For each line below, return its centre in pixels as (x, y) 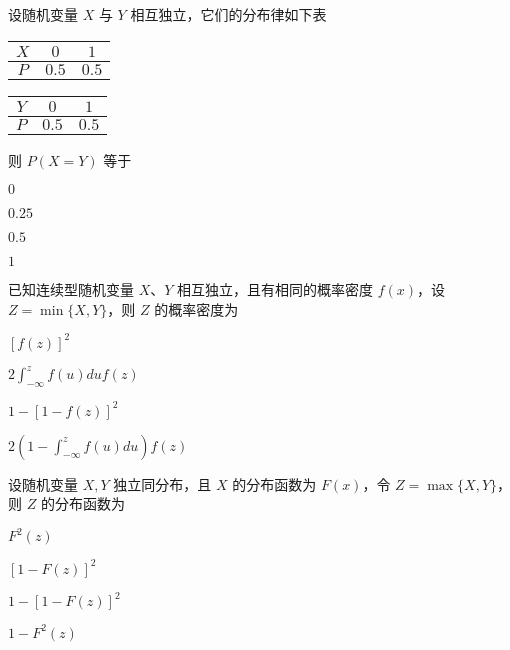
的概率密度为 (196, 308)
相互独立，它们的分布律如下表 (228, 14)
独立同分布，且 (162, 483)
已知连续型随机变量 (71, 289)
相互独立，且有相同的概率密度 (275, 289)
